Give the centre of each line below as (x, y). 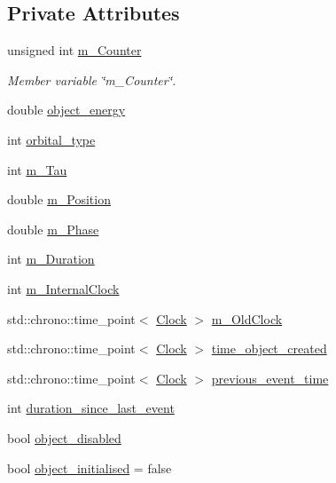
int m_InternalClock (63, 288)
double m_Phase (53, 229)
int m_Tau (37, 169)
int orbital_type (51, 139)
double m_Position (59, 199)
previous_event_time (270, 378)
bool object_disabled (64, 437)
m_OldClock (247, 318)
